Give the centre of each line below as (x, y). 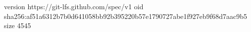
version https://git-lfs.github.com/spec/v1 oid (74, 6)
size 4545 (18, 25)
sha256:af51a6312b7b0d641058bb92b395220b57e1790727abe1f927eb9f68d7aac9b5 (125, 16)
